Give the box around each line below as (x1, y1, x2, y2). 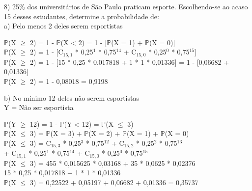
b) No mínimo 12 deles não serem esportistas (4, 92, 139, 103)
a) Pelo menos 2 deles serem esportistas (4, 21, 123, 31)
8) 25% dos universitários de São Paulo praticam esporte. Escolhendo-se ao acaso (4, 1, 248, 11)
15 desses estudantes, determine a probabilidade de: (4, 11, 159, 21)
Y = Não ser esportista (4, 102, 74, 112)
